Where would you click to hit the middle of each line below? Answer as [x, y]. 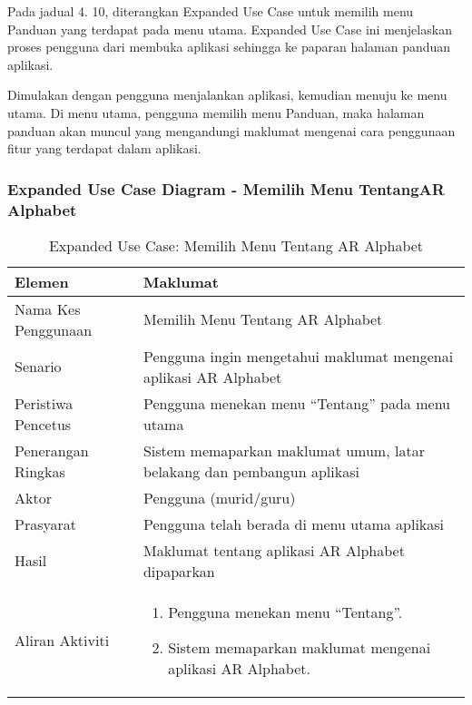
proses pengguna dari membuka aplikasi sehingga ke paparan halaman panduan [229, 47]
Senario [38, 367]
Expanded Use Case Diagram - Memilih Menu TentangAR [226, 188]
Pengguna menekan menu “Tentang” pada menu [296, 403]
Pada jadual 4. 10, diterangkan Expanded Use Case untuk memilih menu [211, 11]
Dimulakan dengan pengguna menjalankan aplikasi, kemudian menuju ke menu [227, 95]
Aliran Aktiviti [62, 640]
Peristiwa [44, 403]
